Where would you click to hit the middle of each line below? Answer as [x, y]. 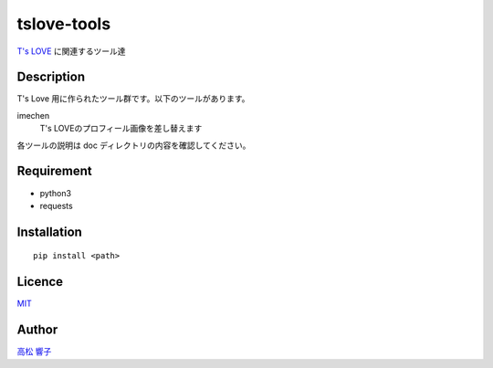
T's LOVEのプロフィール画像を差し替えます [121, 129]
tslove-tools [64, 24]
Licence [40, 282]
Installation [49, 231]
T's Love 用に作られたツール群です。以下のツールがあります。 [133, 99]
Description [51, 77]
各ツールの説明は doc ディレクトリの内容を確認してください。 [134, 145]
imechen [33, 115]
